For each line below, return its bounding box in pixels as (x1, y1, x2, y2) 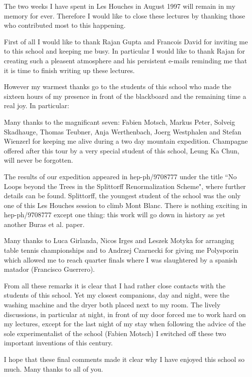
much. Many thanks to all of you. (4, 363, 103, 374)
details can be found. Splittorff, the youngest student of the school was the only (4, 190, 241, 201)
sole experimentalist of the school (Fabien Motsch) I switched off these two (4, 328, 226, 338)
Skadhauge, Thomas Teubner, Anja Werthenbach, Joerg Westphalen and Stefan (4, 126, 241, 136)
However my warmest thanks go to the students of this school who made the (4, 81, 232, 92)
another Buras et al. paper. (4, 219, 85, 229)
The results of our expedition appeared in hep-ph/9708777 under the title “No (4, 171, 237, 181)
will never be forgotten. (4, 155, 73, 165)
